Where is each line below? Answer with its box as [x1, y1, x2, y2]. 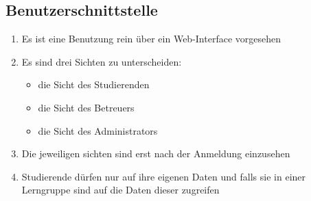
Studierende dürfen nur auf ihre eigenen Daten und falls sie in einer [21, 169, 306, 183]
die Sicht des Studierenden [38, 77, 150, 92]
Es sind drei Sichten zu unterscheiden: [21, 54, 182, 68]
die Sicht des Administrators [38, 123, 158, 137]
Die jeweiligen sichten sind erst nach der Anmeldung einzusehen [21, 146, 290, 161]
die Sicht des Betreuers [38, 100, 135, 114]
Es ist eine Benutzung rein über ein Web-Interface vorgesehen [21, 31, 281, 46]
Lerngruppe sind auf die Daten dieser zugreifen [21, 183, 220, 197]
